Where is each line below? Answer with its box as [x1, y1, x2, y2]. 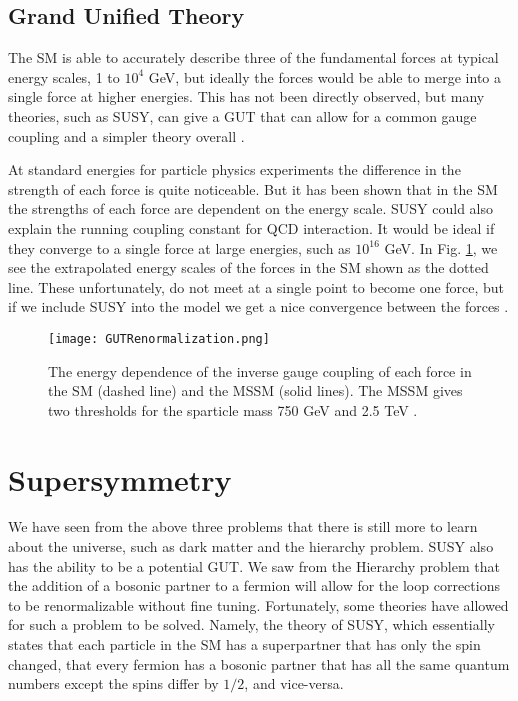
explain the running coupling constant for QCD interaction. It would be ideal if [8, 217, 495, 238]
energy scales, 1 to [8, 66, 120, 87]
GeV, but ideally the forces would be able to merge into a [148, 66, 501, 87]
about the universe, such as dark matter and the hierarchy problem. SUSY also [8, 536, 494, 557]
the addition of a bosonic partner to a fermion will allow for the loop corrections [8, 575, 500, 596]
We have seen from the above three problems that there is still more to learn [8, 516, 478, 537]
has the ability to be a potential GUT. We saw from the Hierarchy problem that [8, 555, 500, 576]
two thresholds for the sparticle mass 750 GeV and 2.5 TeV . [48, 399, 418, 420]
